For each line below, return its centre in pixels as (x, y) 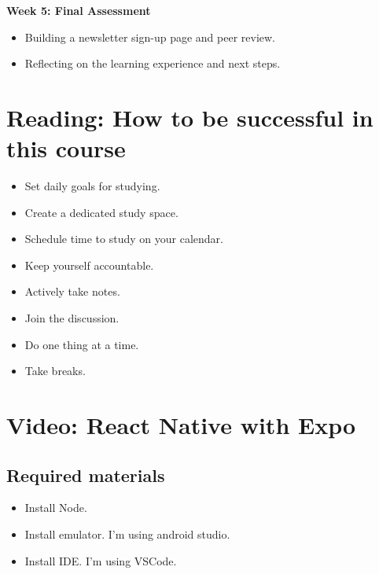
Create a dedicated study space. (101, 212)
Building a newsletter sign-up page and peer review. (150, 37)
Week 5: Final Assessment (79, 10)
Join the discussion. (72, 318)
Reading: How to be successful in (190, 117)
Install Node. (56, 508)
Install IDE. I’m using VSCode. (101, 560)
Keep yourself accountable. (89, 265)
